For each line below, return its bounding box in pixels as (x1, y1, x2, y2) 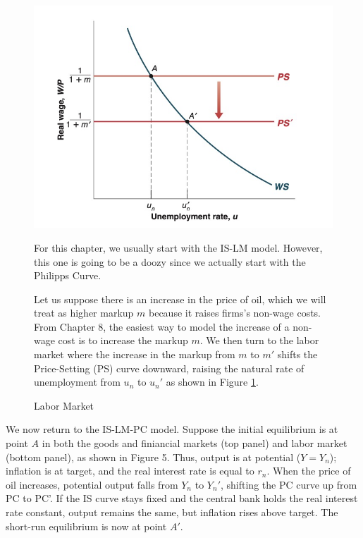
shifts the (277, 347, 318, 362)
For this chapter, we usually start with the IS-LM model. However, (34, 240, 323, 255)
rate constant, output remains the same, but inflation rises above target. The (6, 505, 338, 519)
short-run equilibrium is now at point (6, 518, 167, 533)
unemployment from (34, 374, 121, 389)
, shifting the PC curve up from (220, 477, 357, 491)
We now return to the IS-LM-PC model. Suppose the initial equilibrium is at (6, 422, 338, 436)
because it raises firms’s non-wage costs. (149, 305, 321, 320)
